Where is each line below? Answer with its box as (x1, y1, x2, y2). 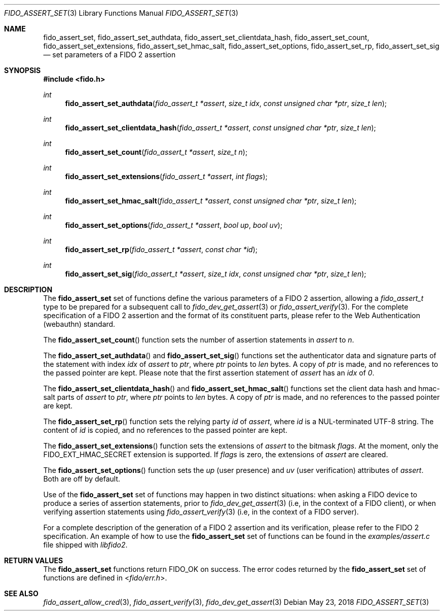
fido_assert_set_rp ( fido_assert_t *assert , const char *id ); (65, 245, 257, 254)
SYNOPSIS (4, 66, 41, 75)
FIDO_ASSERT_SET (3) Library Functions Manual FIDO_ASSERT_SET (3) (4, 9, 239, 17)
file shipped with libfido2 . (43, 540, 128, 549)
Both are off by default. (43, 474, 121, 483)
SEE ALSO (4, 589, 39, 598)
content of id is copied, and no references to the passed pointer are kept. (43, 426, 287, 434)
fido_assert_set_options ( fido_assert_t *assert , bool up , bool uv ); (65, 221, 283, 229)
